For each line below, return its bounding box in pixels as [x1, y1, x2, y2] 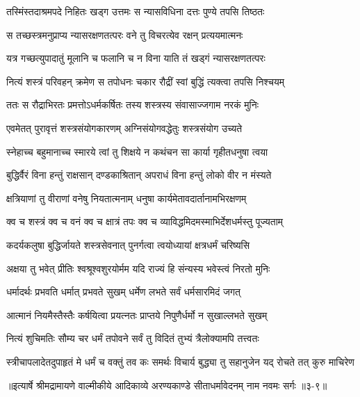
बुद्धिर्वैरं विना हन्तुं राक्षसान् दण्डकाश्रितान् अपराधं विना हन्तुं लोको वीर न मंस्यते [6, 168, 272, 182]
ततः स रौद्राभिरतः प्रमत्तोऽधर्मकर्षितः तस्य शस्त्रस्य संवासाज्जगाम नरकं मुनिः [6, 97, 259, 112]
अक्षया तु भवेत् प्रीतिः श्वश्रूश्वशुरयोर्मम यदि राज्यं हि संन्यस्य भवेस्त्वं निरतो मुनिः [6, 261, 270, 275]
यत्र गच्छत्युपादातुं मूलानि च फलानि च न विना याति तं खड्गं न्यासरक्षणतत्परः [6, 51, 265, 65]
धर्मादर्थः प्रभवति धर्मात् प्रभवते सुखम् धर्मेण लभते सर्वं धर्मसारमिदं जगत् [6, 284, 240, 299]
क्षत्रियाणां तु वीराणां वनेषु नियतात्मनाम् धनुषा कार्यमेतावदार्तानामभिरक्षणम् [6, 191, 247, 205]
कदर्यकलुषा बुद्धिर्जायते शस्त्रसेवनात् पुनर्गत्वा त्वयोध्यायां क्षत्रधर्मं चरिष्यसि [6, 237, 250, 252]
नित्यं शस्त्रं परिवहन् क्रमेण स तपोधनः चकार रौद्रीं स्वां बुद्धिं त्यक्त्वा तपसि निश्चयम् [6, 74, 284, 88]
